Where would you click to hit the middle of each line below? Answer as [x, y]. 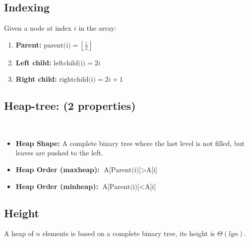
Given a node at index [38, 28]
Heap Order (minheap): [57, 186]
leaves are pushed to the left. [59, 153]
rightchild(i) [78, 80]
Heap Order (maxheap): [58, 169]
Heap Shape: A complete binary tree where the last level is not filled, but [130, 143]
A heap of [19, 233]
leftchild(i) [70, 63]
